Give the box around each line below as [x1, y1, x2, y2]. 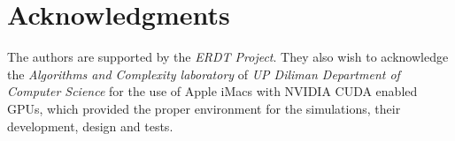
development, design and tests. [7, 116, 174, 135]
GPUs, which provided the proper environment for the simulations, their [7, 99, 401, 117]
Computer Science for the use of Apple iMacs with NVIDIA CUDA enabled [7, 82, 418, 100]
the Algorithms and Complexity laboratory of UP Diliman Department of [7, 64, 400, 83]
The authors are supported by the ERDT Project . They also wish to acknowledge [7, 48, 449, 66]
